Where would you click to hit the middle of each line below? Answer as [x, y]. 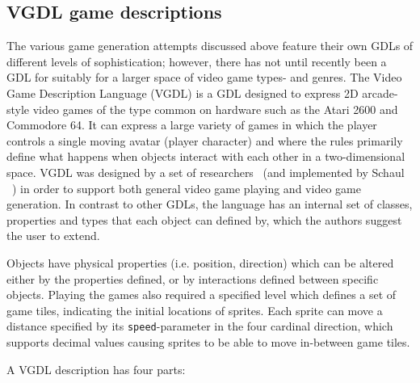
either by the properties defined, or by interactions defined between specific [193, 278]
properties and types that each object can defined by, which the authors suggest [204, 219]
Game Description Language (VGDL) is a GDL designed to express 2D [183, 93]
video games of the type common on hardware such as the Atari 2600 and [215, 109]
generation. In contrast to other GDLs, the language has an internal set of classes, [210, 204]
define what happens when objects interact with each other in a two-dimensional [206, 156]
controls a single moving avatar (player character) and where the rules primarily [205, 140]
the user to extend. [53, 236]
